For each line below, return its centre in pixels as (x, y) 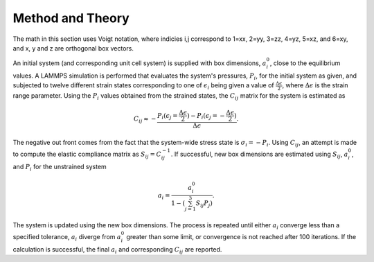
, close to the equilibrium (305, 63)
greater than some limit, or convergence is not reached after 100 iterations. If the (241, 237)
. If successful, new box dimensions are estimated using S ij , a (260, 155)
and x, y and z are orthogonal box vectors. (73, 48)
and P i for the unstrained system (60, 167)
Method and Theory (71, 18)
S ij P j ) (204, 204)
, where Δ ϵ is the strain (315, 85)
